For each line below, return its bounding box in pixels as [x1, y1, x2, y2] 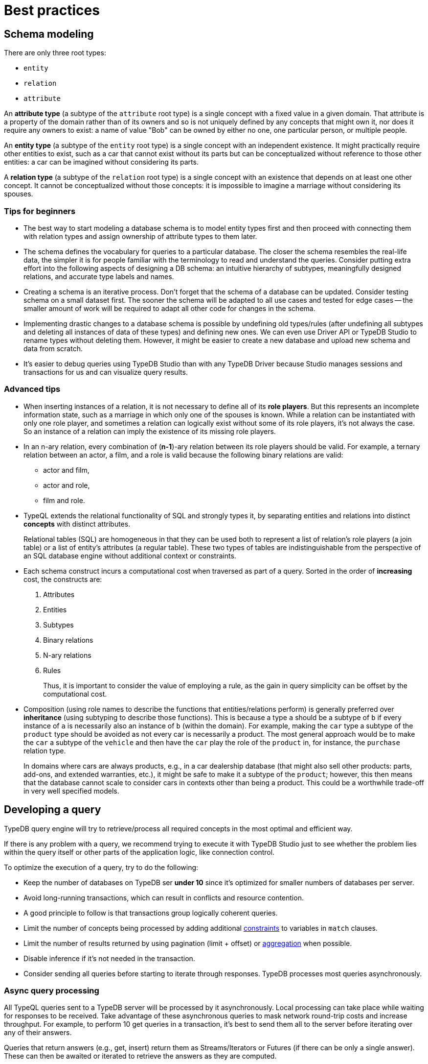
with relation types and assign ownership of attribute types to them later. [23, 232, 257, 241]
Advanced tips [4, 384, 61, 394]
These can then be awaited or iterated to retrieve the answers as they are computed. [4, 1052, 277, 1061]
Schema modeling [4, 27, 94, 40]
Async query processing [4, 985, 99, 995]
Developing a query [4, 803, 101, 816]
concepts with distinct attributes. [23, 519, 131, 528]
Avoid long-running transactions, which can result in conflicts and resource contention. [23, 893, 304, 902]
